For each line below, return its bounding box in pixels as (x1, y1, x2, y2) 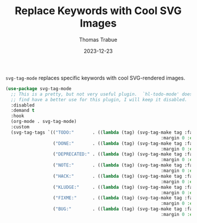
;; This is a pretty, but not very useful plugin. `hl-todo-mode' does (11, 91, 193, 97)
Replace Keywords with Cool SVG (15, 4, 182, 18)
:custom (11, 124, 30, 130)
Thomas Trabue (79, 36, 118, 43)
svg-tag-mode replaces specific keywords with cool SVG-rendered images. (5, 74, 186, 81)
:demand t (11, 108, 35, 114)
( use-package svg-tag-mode (5, 85, 72, 92)
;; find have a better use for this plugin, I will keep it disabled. (11, 96, 188, 102)
